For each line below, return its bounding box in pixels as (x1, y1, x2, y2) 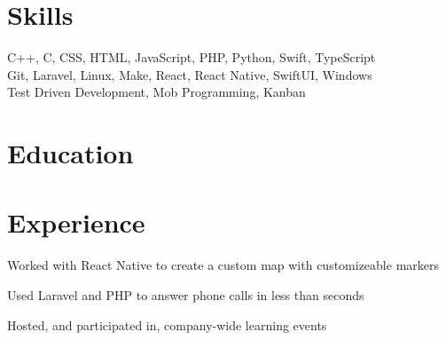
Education (7, 135, 134, 171)
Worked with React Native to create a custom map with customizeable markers (7, 256, 440, 274)
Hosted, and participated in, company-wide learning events (7, 315, 327, 334)
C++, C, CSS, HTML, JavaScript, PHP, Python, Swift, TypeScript (7, 48, 376, 67)
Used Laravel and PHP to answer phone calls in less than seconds (7, 286, 364, 304)
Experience (7, 204, 145, 241)
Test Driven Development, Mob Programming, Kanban (7, 83, 306, 101)
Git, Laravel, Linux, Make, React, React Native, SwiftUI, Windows (7, 65, 372, 83)
